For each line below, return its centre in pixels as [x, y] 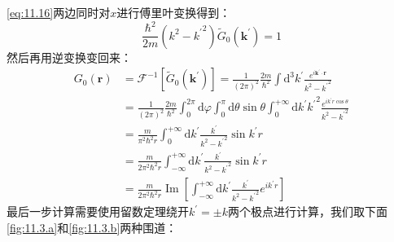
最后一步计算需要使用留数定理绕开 [98, 211]
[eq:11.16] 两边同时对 [59, 12]
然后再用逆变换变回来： [69, 57]
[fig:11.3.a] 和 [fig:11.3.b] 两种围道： [92, 227]
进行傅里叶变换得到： [174, 12]
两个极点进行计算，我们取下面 [307, 211]
